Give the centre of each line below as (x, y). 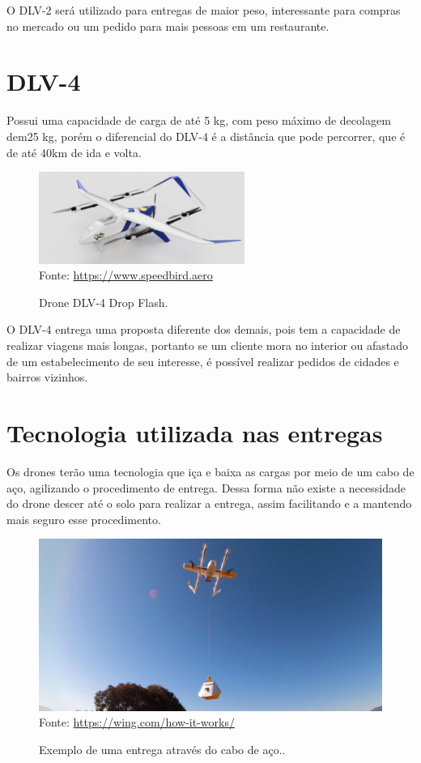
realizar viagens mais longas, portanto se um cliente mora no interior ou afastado (208, 345)
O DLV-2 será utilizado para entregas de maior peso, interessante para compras (204, 10)
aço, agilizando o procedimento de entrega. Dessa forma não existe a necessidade (206, 487)
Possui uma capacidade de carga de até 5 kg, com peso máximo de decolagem (199, 120)
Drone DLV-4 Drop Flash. (104, 302)
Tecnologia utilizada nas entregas (195, 433)
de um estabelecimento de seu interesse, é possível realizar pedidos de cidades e (203, 361)
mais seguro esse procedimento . (84, 519)
